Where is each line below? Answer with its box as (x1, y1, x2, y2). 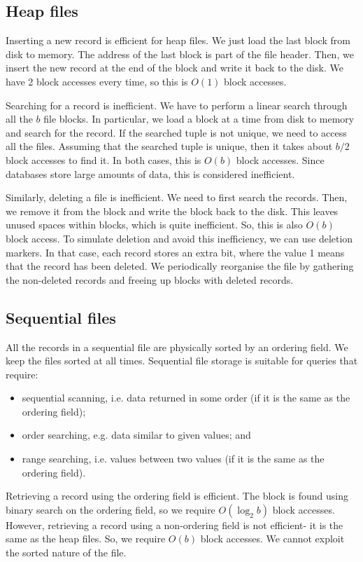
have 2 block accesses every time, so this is (6, 74, 188, 88)
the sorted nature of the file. (6, 545, 127, 560)
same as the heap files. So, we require (6, 531, 166, 546)
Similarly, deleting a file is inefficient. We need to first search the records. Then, (6, 190, 348, 205)
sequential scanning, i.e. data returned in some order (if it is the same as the (22, 390, 350, 405)
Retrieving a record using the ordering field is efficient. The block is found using (6, 488, 348, 503)
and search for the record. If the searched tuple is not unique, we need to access (6, 125, 347, 139)
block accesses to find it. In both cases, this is (6, 152, 201, 167)
